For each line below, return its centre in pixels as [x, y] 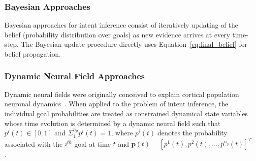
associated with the [33, 144]
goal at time [93, 144]
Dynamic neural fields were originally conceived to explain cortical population [122, 94]
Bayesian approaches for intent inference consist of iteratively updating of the [121, 25]
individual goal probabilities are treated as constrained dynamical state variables [126, 113]
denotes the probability [192, 133]
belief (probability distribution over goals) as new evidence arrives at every [117, 34]
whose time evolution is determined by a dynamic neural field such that [112, 123]
